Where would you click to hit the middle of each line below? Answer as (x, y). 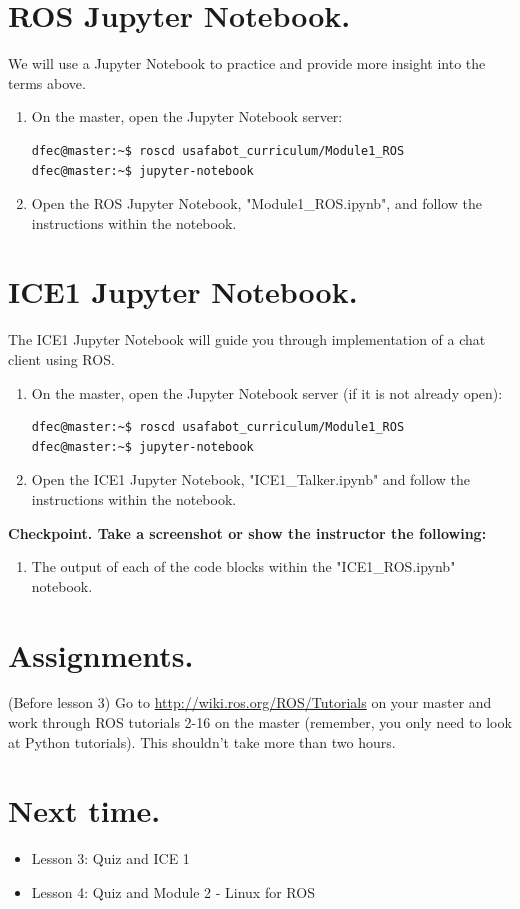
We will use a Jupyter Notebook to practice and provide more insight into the (247, 63)
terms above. (47, 82)
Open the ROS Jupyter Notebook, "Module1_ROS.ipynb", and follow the (257, 203)
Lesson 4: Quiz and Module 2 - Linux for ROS (173, 891)
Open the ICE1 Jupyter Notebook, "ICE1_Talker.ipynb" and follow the (250, 479)
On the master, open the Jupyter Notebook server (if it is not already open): (267, 392)
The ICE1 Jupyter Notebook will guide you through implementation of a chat (247, 339)
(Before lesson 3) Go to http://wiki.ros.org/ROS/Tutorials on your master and (250, 702)
